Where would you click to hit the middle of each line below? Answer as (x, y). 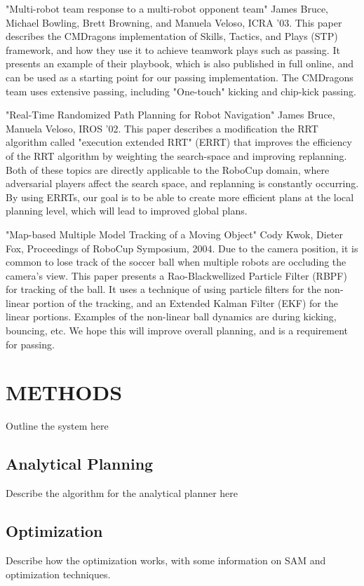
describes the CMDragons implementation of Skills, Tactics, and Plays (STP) (172, 36)
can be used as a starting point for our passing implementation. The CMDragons (180, 77)
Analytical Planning (80, 464)
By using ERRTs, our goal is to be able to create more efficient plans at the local (180, 197)
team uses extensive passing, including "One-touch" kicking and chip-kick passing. (181, 91)
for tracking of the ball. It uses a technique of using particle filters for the (163, 289)
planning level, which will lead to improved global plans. (127, 211)
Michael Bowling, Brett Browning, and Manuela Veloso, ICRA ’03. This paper (174, 22)
